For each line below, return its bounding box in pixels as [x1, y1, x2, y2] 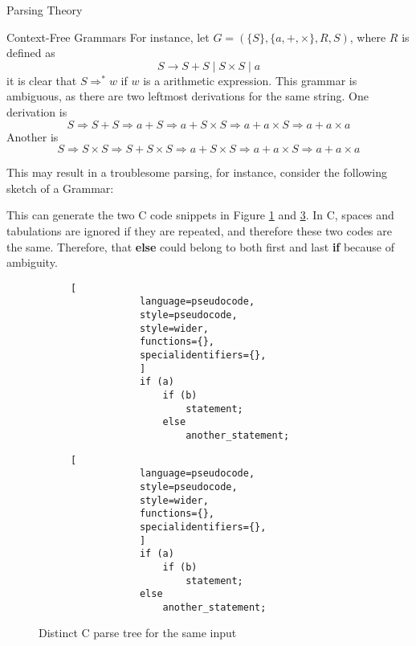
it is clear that [6, 72, 77, 88]
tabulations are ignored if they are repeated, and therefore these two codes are [6, 222, 392, 239]
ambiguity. [6, 254, 58, 271]
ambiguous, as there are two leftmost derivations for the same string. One [6, 88, 369, 104]
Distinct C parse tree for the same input [39, 624, 237, 641]
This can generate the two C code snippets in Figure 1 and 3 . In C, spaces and [6, 206, 394, 223]
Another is [6, 128, 59, 145]
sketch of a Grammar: [6, 179, 114, 196]
